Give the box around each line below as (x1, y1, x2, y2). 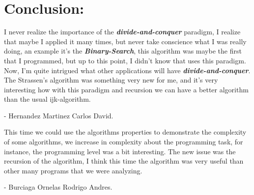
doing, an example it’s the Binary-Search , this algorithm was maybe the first (4, 46, 242, 56)
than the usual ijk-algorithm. (4, 94, 91, 104)
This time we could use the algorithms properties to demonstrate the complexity (4, 127, 247, 137)
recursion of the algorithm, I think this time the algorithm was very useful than (4, 156, 244, 166)
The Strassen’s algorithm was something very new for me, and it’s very (4, 75, 218, 85)
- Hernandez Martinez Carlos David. (4, 110, 113, 120)
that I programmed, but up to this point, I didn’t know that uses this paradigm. (4, 55, 246, 65)
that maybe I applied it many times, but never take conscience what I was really (4, 36, 247, 46)
